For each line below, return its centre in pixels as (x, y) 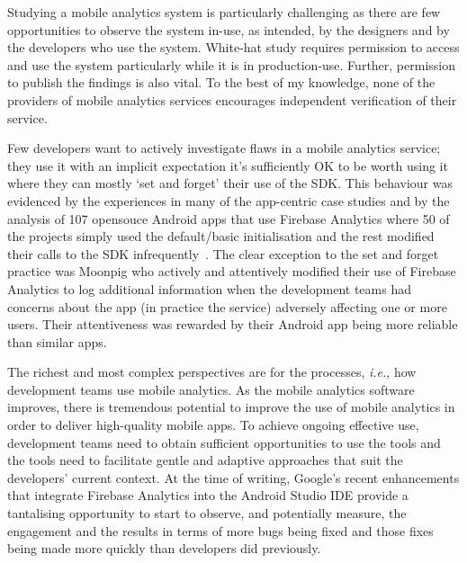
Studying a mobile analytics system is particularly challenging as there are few (224, 12)
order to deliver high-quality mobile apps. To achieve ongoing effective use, (213, 425)
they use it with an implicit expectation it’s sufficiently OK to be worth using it (228, 165)
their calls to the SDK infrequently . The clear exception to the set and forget (223, 253)
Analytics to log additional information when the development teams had (209, 288)
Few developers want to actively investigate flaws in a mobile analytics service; (224, 148)
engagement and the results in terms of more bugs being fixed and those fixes (220, 530)
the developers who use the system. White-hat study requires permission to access (233, 47)
